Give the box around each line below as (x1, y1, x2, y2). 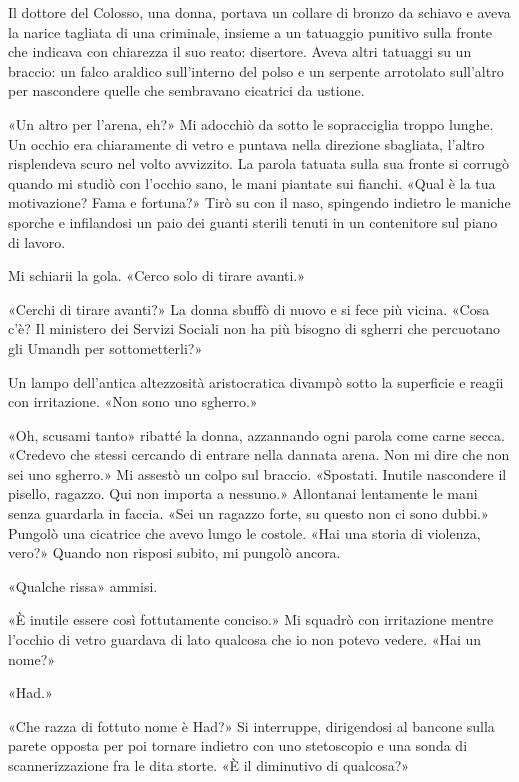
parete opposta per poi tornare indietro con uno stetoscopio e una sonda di (8, 735, 468, 756)
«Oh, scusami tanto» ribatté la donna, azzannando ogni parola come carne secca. (8, 424, 505, 445)
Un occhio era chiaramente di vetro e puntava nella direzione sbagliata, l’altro (8, 133, 485, 154)
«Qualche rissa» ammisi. (8, 575, 158, 596)
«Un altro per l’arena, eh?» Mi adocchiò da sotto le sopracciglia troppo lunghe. (8, 113, 494, 134)
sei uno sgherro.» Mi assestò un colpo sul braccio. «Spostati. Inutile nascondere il (8, 463, 507, 484)
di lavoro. (8, 231, 66, 252)
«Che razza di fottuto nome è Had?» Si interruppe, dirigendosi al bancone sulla (8, 715, 495, 736)
